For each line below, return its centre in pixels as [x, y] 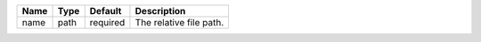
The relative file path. [179, 22]
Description [160, 11]
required [107, 22]
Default [106, 11]
